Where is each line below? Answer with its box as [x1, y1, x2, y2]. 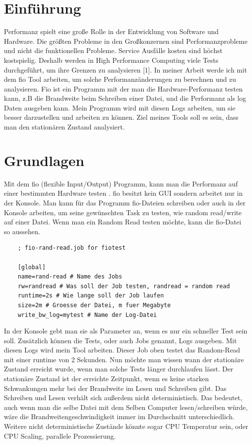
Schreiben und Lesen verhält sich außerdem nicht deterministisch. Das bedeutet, [4, 392, 242, 403]
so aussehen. [4, 226, 40, 236]
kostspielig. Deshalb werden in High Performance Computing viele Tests [4, 55, 218, 65]
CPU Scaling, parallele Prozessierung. [4, 430, 116, 441]
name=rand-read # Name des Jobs [17, 273, 122, 280]
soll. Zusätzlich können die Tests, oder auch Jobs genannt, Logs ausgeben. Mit [4, 335, 237, 345]
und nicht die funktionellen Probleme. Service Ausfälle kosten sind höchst [4, 45, 223, 55]
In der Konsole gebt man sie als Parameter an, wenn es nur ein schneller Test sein [4, 326, 248, 336]
